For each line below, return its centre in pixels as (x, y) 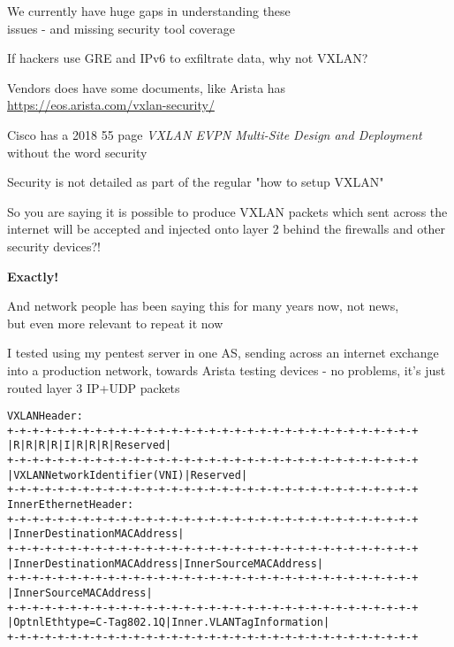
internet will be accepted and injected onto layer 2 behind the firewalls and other (227, 229)
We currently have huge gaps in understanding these (149, 11)
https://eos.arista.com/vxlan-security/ (111, 105)
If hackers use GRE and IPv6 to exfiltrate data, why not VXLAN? (188, 58)
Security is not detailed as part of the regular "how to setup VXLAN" (196, 182)
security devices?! (54, 246)
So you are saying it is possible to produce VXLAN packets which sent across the (227, 211)
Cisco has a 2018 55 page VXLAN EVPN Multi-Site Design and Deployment (215, 134)
